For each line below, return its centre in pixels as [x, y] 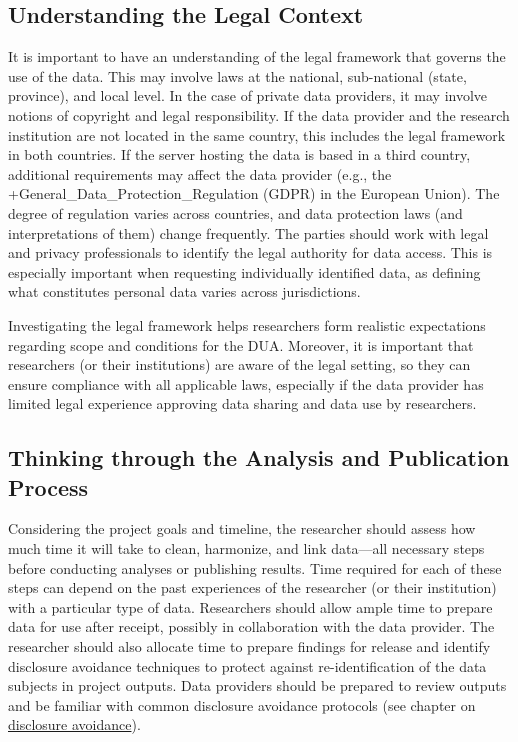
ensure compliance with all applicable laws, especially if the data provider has [246, 383]
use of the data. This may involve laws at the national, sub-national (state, [237, 75]
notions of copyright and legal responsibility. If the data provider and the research [259, 114]
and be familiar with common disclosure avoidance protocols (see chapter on [242, 704]
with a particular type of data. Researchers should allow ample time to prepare [250, 606]
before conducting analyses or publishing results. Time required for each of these [255, 567]
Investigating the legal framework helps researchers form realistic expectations [247, 324]
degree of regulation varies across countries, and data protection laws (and [235, 212]
